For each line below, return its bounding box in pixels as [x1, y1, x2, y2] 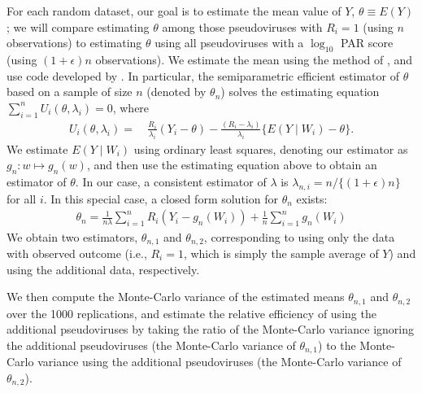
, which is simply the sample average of [183, 244, 379, 261]
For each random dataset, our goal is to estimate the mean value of [7, 2, 342, 19]
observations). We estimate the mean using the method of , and [95, 50, 413, 68]
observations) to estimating [7, 34, 142, 51]
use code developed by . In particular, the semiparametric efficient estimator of [7, 67, 400, 84]
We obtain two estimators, [7, 228, 138, 245]
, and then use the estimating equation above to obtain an [86, 156, 377, 173]
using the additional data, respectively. [7, 260, 200, 277]
